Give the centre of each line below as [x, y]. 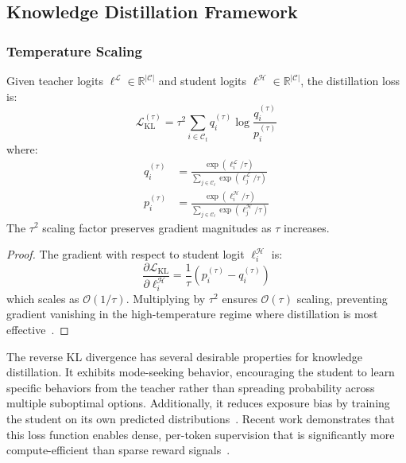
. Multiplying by [166, 298]
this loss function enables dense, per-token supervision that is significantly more [201, 434]
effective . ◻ [38, 330]
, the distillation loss [350, 80]
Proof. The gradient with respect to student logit [126, 254]
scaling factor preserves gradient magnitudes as [157, 227]
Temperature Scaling [74, 51]
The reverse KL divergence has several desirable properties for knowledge [185, 356]
